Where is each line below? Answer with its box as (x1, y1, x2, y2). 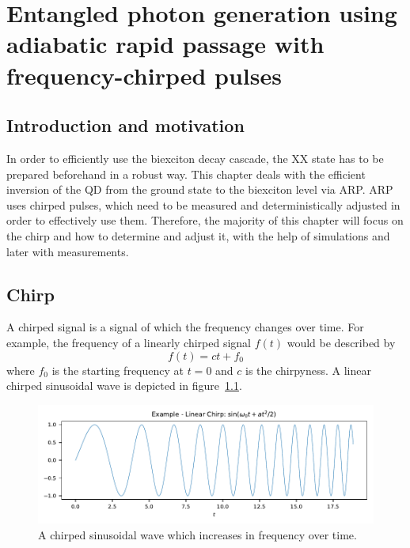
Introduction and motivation (6, 113, 245, 138)
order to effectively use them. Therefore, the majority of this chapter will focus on (6, 212, 404, 229)
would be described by (287, 334, 396, 350)
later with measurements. (6, 243, 129, 259)
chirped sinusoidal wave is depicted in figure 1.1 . (6, 377, 242, 394)
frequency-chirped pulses (6, 59, 282, 91)
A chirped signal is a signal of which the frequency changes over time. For (6, 319, 364, 335)
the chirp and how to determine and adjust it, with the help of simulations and (6, 227, 390, 244)
